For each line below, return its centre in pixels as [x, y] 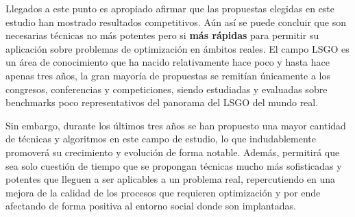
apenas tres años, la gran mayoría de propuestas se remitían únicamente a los [168, 75]
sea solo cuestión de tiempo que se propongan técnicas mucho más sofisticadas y [174, 165]
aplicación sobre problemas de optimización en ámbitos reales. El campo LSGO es [177, 48]
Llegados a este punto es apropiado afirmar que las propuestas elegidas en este [170, 8]
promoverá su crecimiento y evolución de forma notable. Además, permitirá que [173, 152]
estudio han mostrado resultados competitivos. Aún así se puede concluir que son [176, 22]
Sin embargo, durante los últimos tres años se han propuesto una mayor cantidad [176, 125]
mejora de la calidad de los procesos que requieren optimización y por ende [163, 192]
